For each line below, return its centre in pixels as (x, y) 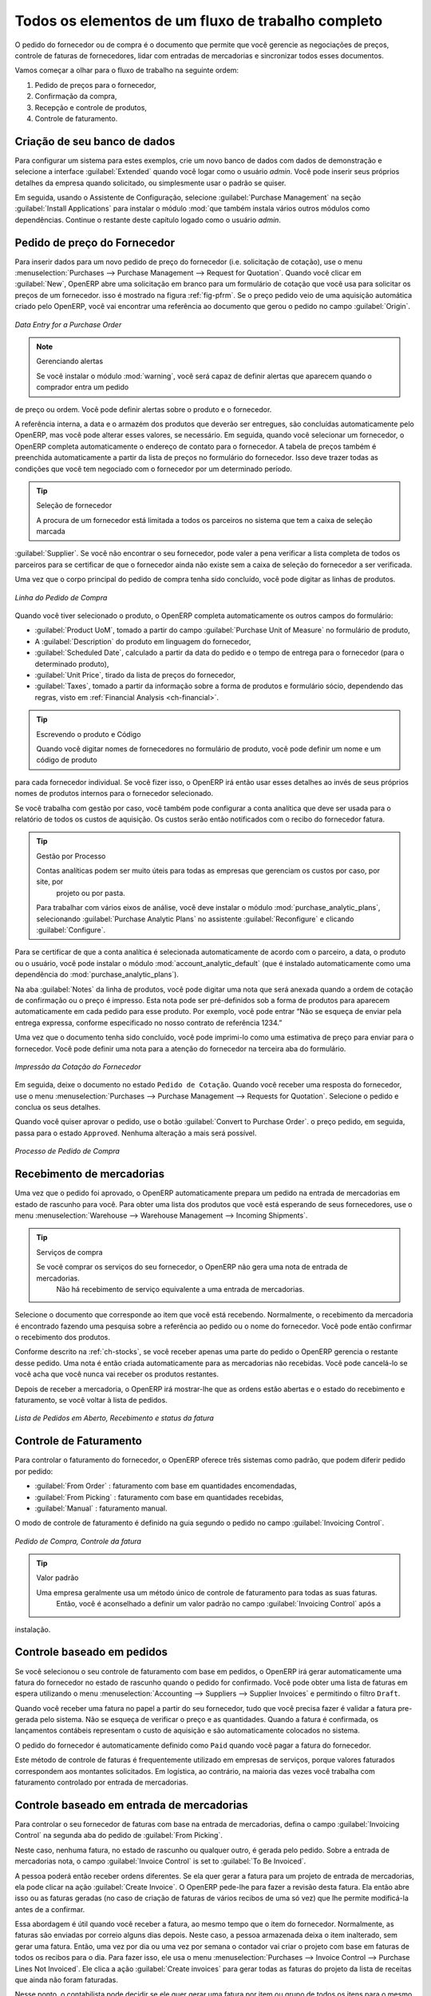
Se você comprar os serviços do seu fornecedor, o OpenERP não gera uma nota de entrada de (192, 1267)
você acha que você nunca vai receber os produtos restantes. (117, 1374)
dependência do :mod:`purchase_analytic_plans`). (97, 975)
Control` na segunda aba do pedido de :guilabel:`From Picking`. (119, 1836)
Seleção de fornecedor (74, 505)
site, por (50, 881)
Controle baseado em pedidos (91, 1652)
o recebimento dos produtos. (63, 1337)
